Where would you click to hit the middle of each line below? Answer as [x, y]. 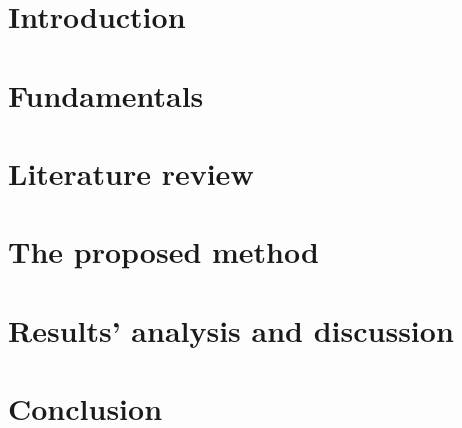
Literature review [131, 172]
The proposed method [163, 251]
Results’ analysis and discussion [231, 329]
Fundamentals [106, 94]
